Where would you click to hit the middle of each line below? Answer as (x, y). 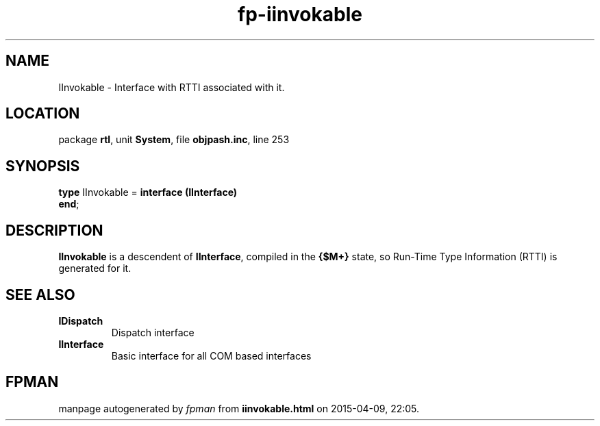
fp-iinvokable (300, 14)
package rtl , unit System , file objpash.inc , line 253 (174, 140)
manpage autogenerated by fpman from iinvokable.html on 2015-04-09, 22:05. (239, 408)
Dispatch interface (153, 332)
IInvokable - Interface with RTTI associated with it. (172, 87)
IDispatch (81, 321)
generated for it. (95, 268)
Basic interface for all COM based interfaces (211, 355)
